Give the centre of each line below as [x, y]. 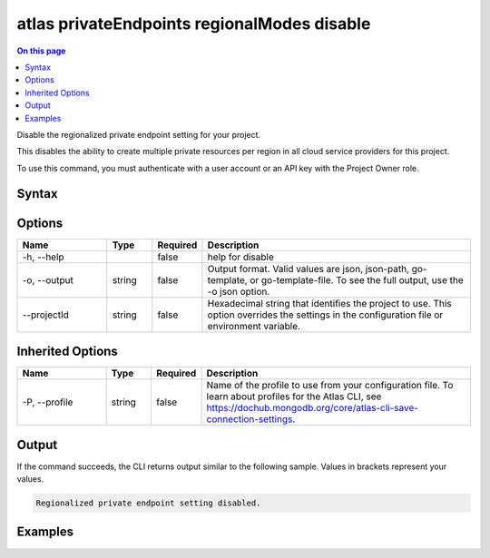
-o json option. [239, 291]
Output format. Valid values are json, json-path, [309, 269]
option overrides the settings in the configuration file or [325, 315]
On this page [41, 51]
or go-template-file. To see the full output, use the [357, 279]
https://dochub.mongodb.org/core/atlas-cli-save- [313, 408]
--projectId [46, 315]
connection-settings [250, 419]
